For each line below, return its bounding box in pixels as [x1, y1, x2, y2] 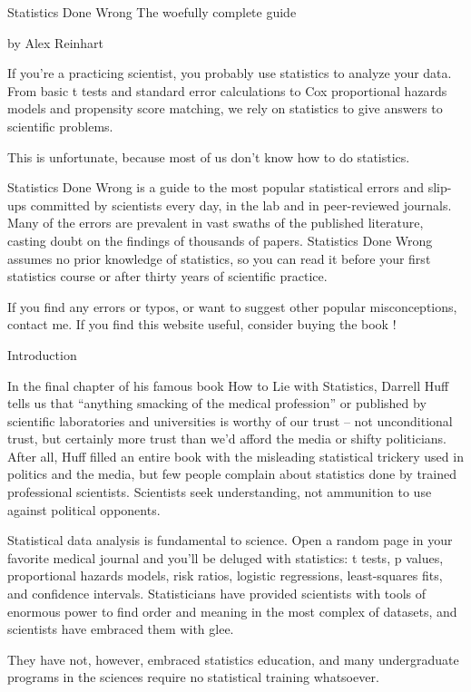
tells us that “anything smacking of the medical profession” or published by [7, 394, 427, 413]
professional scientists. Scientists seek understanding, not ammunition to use [7, 482, 432, 502]
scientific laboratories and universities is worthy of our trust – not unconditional [7, 411, 453, 430]
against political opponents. [7, 500, 161, 519]
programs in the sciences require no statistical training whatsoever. [7, 668, 379, 687]
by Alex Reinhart [7, 33, 104, 52]
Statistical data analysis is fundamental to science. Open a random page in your [7, 531, 453, 550]
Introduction [7, 345, 77, 364]
